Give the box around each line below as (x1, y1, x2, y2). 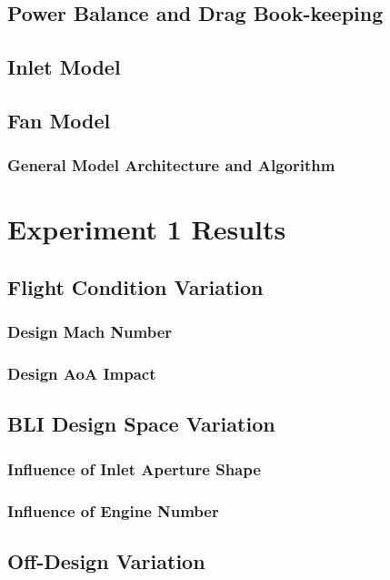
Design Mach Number (7, 321, 173, 343)
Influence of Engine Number (7, 499, 219, 522)
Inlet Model (7, 53, 121, 81)
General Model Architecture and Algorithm (7, 154, 335, 177)
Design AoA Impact (7, 362, 156, 385)
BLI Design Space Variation (7, 410, 275, 438)
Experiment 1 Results (7, 210, 286, 248)
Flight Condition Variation (7, 272, 264, 300)
